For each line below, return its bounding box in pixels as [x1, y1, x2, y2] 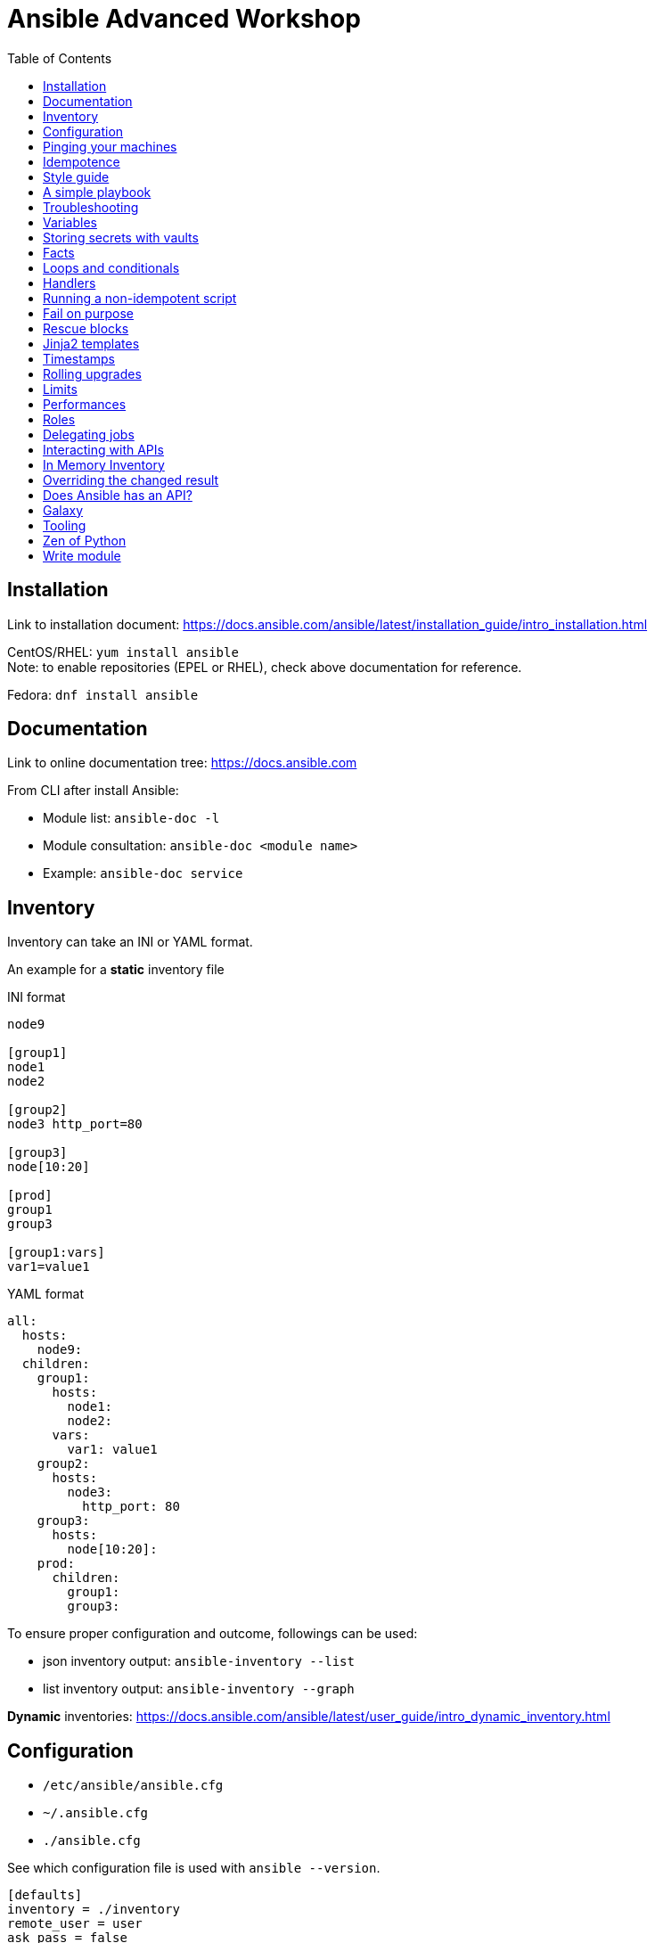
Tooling [43, 517, 86, 533]
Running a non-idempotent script [43, 290, 237, 306]
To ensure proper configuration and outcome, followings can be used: [7, 1626, 418, 1642]
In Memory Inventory [43, 456, 165, 472]
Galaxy [43, 502, 84, 518]
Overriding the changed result [43, 471, 219, 488]
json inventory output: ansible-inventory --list [43, 1653, 355, 1669]
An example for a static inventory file [7, 962, 225, 978]
